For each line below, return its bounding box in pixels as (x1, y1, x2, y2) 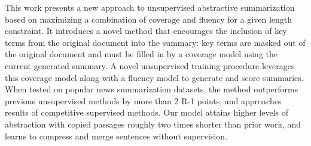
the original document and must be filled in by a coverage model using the (5, 48, 278, 60)
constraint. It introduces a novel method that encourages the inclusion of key (5, 24, 287, 37)
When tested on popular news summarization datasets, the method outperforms (5, 83, 298, 95)
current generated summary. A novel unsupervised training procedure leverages (5, 59, 295, 72)
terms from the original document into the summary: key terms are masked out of (5, 36, 306, 48)
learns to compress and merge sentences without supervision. (5, 129, 228, 142)
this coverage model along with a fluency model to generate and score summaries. (5, 71, 304, 83)
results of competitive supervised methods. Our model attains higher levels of (5, 106, 288, 119)
